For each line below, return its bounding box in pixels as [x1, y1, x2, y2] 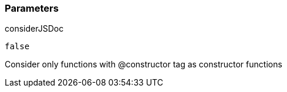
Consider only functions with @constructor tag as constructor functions [5, 59, 282, 70]
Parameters [5, 2, 59, 14]
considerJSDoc [5, 23, 64, 34]
